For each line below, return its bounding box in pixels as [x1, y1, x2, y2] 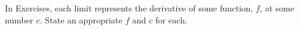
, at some [259, 2, 294, 14]
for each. [155, 13, 187, 26]
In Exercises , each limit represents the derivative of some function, [5, 2, 253, 14]
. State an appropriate [40, 13, 123, 26]
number [5, 13, 34, 26]
